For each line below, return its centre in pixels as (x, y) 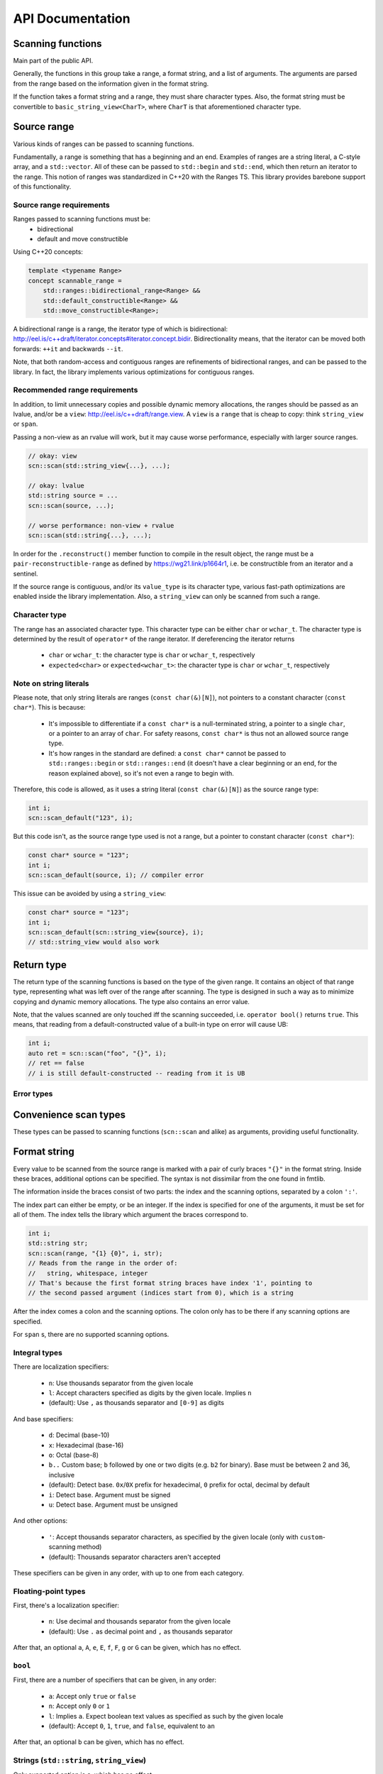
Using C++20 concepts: (48, 252)
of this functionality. (42, 187)
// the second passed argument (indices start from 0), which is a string (161, 1293)
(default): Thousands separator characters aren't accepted (135, 1557)
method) (89, 1547)
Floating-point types (49, 1591)
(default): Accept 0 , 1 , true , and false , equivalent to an (132, 1726)
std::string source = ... (73, 496)
